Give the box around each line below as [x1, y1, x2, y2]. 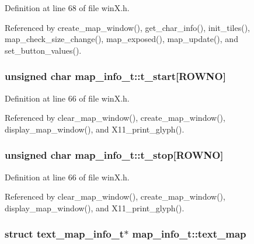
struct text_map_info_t [5, 226, 124, 241]
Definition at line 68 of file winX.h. [5, 2, 130, 13]
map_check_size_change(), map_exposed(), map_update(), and [5, 33, 238, 45]
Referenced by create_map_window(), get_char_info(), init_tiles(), [5, 21, 250, 33]
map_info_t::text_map [132, 226, 246, 241]
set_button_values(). [5, 44, 82, 56]
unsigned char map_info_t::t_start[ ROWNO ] [5, 69, 226, 83]
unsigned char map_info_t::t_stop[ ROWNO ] [5, 148, 224, 162]
